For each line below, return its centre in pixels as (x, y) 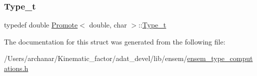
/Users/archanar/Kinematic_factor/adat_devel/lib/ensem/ (96, 58)
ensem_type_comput (220, 58)
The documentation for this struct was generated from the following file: (115, 41)
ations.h (16, 68)
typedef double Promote (41, 25)
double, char (108, 25)
